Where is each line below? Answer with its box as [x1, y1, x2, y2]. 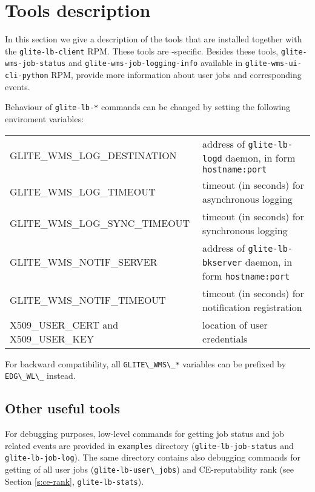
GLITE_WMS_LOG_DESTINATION [10, 148, 177, 163]
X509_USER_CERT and [10, 317, 119, 332]
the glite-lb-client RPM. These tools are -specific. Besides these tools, [5, 44, 279, 57]
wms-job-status [5, 59, 66, 68]
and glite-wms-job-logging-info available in [68, 56, 243, 69]
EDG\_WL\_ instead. [5, 369, 76, 382]
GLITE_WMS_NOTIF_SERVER [10, 254, 157, 269]
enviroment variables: [5, 112, 84, 125]
